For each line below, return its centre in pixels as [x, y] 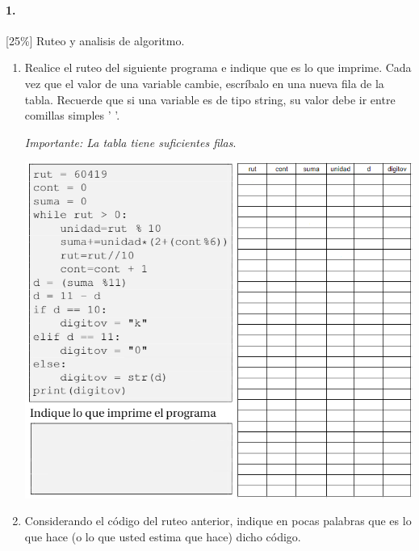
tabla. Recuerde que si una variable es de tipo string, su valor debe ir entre [210, 99]
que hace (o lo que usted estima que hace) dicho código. [163, 536]
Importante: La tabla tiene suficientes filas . [130, 142]
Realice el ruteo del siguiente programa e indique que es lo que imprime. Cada [218, 67]
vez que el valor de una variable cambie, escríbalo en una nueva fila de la [204, 83]
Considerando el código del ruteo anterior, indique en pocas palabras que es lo [218, 521]
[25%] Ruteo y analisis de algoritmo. [95, 40]
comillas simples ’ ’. [72, 115]
